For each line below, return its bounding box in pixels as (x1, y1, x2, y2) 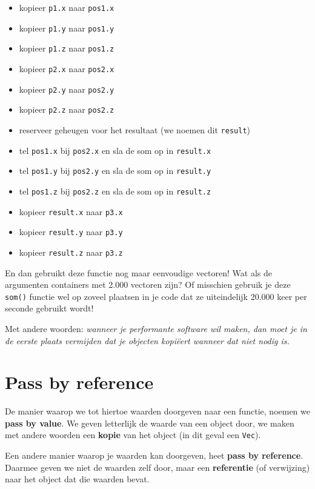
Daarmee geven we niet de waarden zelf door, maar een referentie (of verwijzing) (5, 461, 310, 473)
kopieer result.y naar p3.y (19, 225, 123, 238)
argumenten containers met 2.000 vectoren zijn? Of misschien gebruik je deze (5, 278, 291, 291)
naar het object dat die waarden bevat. (5, 473, 150, 485)
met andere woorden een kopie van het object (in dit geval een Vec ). (5, 428, 261, 441)
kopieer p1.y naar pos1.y (19, 21, 114, 34)
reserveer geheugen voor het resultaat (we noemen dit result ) (19, 123, 251, 136)
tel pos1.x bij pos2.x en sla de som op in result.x (19, 144, 211, 156)
